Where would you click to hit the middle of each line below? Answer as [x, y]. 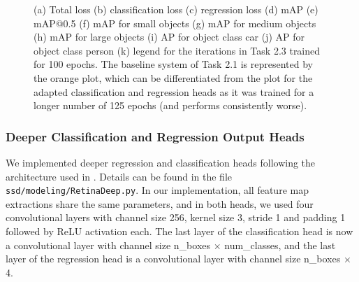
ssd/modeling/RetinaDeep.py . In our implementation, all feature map [157, 190]
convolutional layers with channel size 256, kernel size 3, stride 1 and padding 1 [176, 217]
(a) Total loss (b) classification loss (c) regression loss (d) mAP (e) [176, 9]
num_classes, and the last [280, 245]
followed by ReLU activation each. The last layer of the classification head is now [179, 231]
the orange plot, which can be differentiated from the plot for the [173, 77]
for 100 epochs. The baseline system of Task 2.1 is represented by [173, 64]
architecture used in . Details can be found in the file [119, 176]
